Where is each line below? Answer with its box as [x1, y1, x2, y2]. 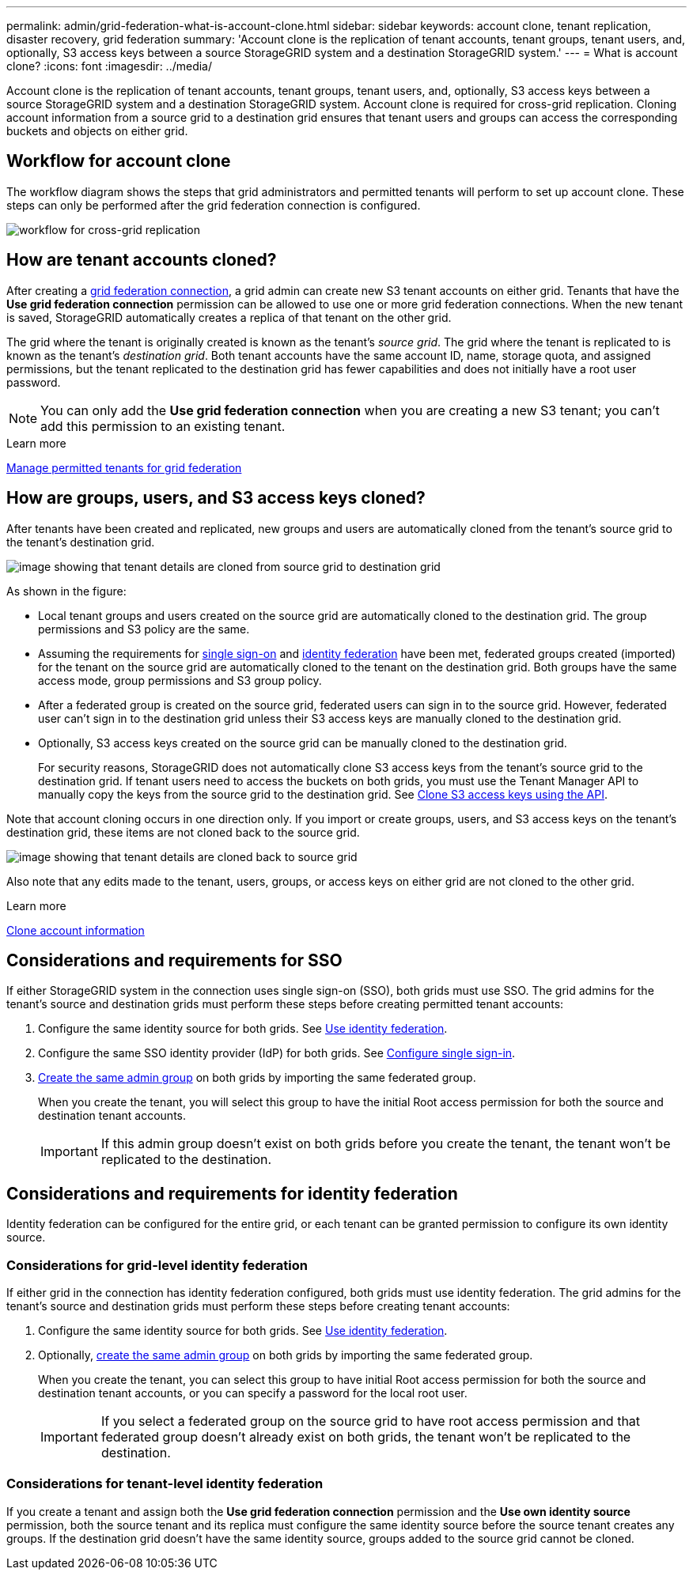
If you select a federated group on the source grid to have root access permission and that [100, 1412, 641, 1429]
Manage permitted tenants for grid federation [6, 460, 242, 474]
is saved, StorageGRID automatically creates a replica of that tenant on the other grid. [6, 310, 452, 324]
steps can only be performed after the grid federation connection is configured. [6, 198, 421, 212]
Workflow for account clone [6, 151, 231, 172]
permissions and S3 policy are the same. [38, 622, 250, 636]
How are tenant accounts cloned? [6, 250, 277, 270]
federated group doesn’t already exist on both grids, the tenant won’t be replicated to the [100, 1428, 631, 1445]
